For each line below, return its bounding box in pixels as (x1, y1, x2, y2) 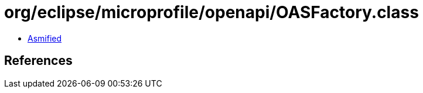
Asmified (28, 33, 62, 43)
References (4, 53, 73, 68)
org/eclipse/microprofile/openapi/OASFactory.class (4, 2, 419, 22)
